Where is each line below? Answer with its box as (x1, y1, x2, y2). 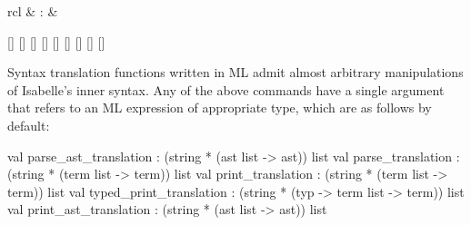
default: (7, 115, 50, 134)
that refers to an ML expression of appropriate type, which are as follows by (7, 98, 432, 117)
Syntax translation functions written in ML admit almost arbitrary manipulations (7, 63, 464, 82)
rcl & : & (7, 2, 58, 20)
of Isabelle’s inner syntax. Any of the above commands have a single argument (7, 80, 445, 99)
